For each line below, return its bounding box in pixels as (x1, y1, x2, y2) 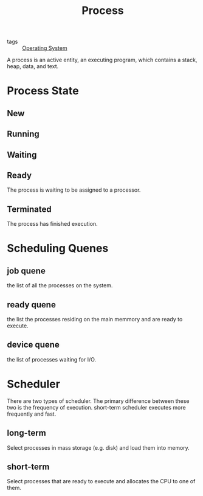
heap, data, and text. (7, 63, 59, 70)
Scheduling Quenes (7, 242, 109, 256)
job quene (7, 265, 46, 276)
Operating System (22, 44, 67, 52)
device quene (7, 340, 60, 350)
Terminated (7, 204, 52, 214)
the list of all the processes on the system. (7, 282, 113, 289)
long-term (7, 428, 46, 438)
